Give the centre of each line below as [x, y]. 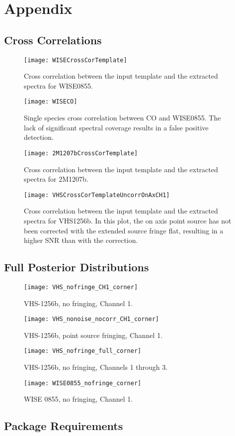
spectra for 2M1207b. [56, 179]
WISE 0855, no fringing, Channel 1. [78, 399]
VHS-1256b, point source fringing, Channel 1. [93, 335]
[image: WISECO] [51, 102]
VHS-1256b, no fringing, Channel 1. [78, 303]
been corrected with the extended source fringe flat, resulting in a [124, 230]
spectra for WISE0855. [58, 85]
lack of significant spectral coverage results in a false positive [116, 127]
